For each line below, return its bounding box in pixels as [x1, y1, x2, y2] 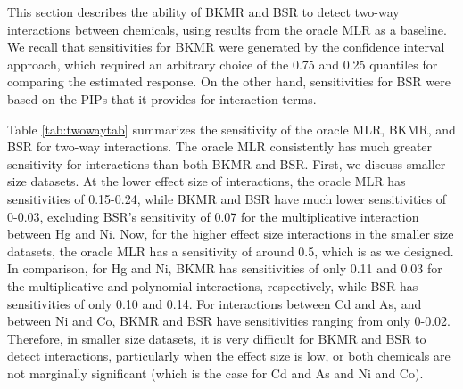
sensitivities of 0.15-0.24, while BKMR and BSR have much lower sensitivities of [7, 189, 447, 207]
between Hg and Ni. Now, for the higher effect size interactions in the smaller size [7, 224, 454, 243]
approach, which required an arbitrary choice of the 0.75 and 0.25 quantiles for [7, 54, 438, 73]
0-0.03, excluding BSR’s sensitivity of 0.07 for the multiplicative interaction [7, 207, 419, 225]
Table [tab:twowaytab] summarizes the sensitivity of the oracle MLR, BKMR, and [7, 119, 456, 138]
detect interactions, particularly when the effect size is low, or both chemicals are [7, 346, 451, 365]
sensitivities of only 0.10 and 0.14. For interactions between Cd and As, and [7, 294, 422, 312]
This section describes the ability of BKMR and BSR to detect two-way [7, 3, 400, 20]
